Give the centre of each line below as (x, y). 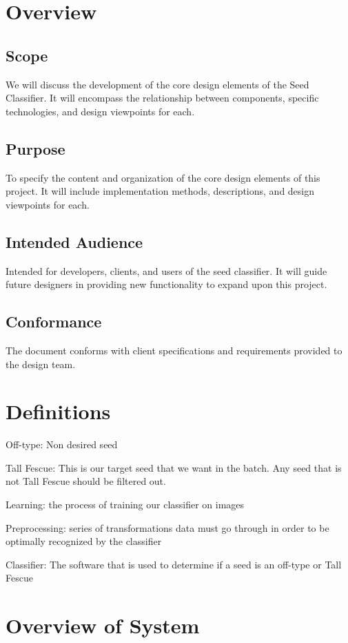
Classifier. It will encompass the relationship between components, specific (162, 98)
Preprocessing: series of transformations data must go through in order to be (167, 527)
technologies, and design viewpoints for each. (100, 111)
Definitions (58, 411)
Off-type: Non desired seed (62, 444)
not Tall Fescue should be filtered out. (86, 481)
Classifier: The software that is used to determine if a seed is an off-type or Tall (174, 564)
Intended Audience (74, 241)
